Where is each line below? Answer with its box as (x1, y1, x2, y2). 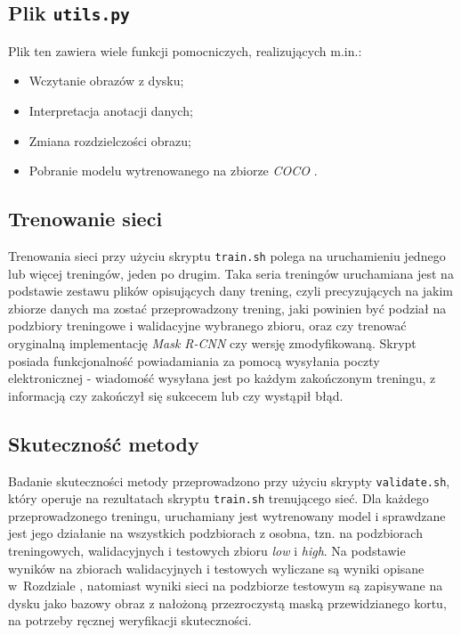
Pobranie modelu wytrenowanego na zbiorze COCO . (28, 161, 318, 180)
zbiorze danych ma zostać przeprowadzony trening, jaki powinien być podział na (8, 298, 447, 317)
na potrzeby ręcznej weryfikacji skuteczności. (8, 611, 252, 630)
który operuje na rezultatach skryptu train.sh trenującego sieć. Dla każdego (8, 489, 429, 508)
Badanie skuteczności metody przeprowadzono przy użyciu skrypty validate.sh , (8, 471, 450, 490)
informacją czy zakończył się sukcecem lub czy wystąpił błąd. (8, 386, 344, 404)
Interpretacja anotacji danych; (28, 101, 193, 119)
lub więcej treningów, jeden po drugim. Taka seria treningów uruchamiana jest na (8, 264, 454, 282)
